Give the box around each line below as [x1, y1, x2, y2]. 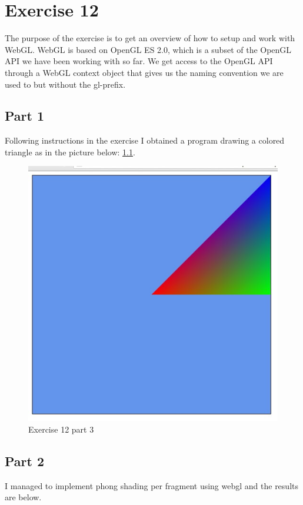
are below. [5, 491, 42, 503]
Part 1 [5, 107, 45, 125]
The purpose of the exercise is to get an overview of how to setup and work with [5, 32, 295, 44]
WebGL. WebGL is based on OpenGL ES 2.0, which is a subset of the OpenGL [5, 43, 292, 55]
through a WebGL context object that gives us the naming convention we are [5, 66, 284, 78]
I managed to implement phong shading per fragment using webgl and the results [5, 479, 298, 491]
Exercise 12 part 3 [28, 423, 94, 435]
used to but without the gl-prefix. [5, 78, 126, 90]
